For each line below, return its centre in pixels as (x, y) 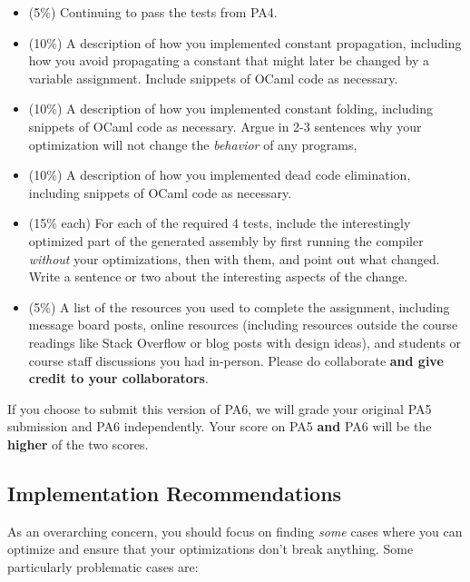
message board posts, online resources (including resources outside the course (243, 325)
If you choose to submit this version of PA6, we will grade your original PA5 (220, 408)
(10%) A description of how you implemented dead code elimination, (220, 175)
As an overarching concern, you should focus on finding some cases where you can (235, 531)
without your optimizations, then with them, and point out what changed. (234, 258)
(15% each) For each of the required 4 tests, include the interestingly (220, 223)
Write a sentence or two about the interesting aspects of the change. (218, 276)
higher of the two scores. (78, 444)
